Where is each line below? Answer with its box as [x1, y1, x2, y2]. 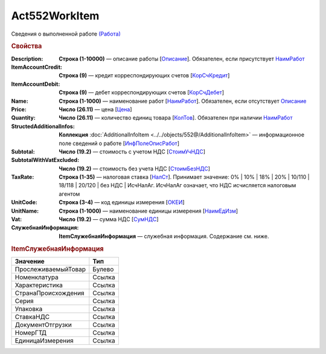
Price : [11, 106, 27, 113]
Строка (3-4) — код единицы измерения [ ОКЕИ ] [59, 199, 185, 206]
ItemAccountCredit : [11, 63, 63, 71]
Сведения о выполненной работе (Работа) [11, 30, 121, 37]
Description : [11, 55, 43, 62]
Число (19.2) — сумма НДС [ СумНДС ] [59, 216, 159, 223]
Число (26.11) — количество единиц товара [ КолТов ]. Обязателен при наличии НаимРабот [59, 114, 293, 121]
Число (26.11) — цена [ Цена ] [59, 106, 132, 113]
